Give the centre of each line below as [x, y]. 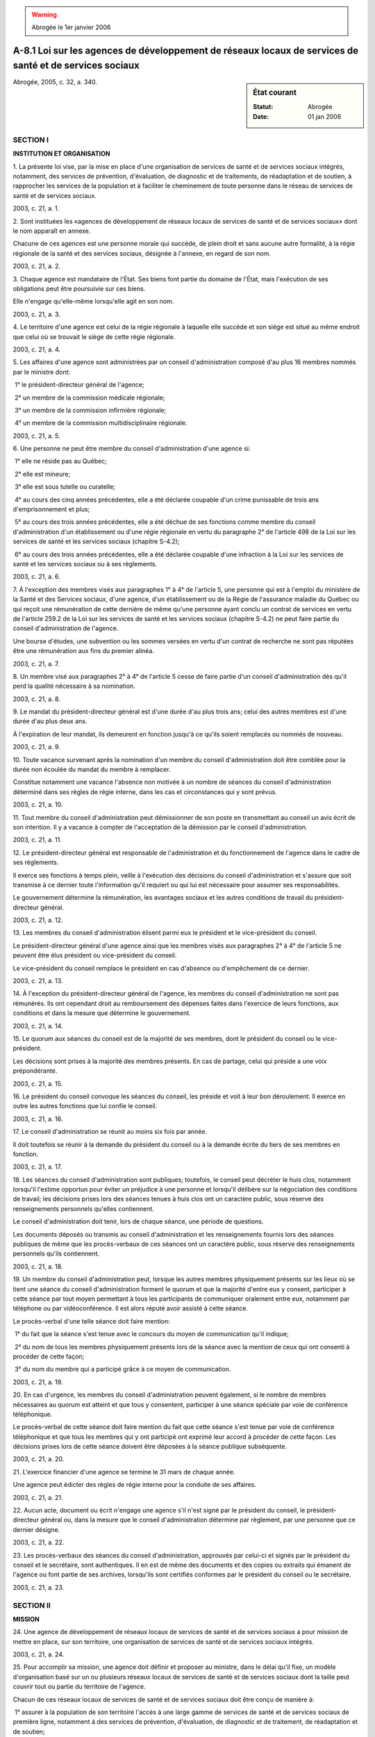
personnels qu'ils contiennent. [56, 1253]
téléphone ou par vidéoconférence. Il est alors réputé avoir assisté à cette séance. [131, 1308]
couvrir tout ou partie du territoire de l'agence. [79, 1687]
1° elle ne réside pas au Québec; [61, 461]
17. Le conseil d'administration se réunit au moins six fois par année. [110, 1132]
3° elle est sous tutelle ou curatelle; [65, 487]
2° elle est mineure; [42, 474]
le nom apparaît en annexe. [52, 231]
